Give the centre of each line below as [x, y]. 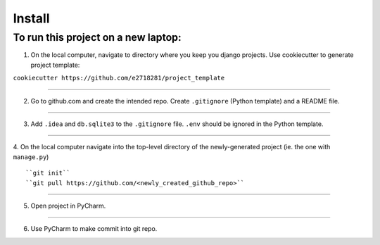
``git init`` [48, 173]
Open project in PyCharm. [68, 206]
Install [31, 18]
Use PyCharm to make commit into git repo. [94, 229]
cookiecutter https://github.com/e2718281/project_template [119, 78]
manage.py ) [31, 157]
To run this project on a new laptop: [97, 37]
